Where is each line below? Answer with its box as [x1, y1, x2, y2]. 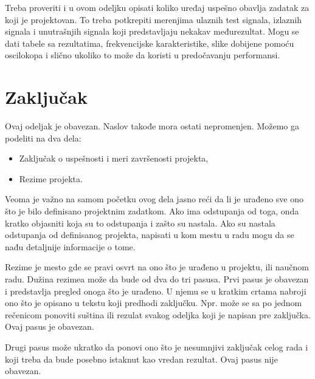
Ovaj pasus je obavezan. [5, 320, 94, 333]
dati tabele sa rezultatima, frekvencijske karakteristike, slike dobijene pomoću [5, 36, 294, 49]
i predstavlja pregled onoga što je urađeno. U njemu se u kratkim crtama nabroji [5, 284, 306, 297]
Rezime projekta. [19, 172, 83, 185]
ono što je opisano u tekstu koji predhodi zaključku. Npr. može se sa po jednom [5, 296, 302, 309]
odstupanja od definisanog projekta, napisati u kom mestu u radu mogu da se [5, 228, 294, 241]
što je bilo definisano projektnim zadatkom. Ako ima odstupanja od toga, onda [5, 205, 299, 217]
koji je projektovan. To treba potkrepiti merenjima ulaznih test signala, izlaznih [5, 13, 302, 26]
